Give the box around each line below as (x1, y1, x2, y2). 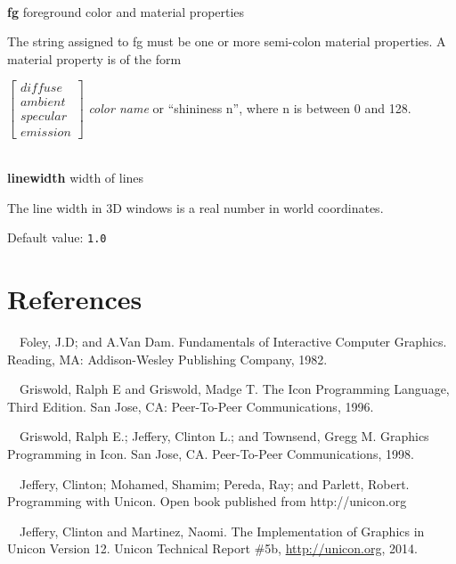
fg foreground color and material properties (7, 2, 245, 20)
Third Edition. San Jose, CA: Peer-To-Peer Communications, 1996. (7, 396, 374, 415)
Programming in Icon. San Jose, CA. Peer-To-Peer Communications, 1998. (7, 445, 414, 463)
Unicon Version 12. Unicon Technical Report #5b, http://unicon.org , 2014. (7, 539, 418, 558)
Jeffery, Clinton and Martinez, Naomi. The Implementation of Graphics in (19, 521, 425, 540)
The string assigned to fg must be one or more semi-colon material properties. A (7, 32, 446, 51)
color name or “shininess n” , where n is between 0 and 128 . (88, 98, 411, 117)
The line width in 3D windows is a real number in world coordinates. (7, 198, 384, 217)
